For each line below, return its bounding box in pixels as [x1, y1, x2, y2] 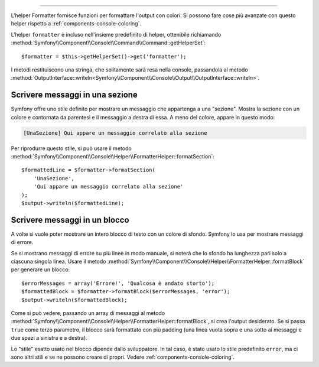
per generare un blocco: [11, 266, 70, 273]
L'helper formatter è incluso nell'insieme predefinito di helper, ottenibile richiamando [11, 31, 222, 38]
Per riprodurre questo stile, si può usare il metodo [11, 145, 132, 152]
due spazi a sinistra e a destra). [11, 334, 88, 342]
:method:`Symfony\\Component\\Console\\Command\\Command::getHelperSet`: [11, 39, 206, 47]
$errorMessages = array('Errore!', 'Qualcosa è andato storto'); [21, 280, 215, 287]
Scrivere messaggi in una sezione [11, 90, 138, 100]
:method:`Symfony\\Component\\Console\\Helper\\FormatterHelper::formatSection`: [11, 153, 215, 160]
